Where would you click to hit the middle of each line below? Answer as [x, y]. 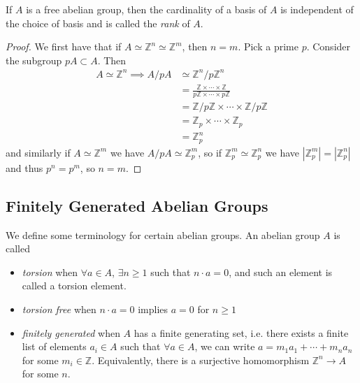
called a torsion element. [74, 286]
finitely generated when [71, 332]
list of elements [54, 346]
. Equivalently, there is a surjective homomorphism [201, 360]
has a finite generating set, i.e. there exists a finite [241, 332]
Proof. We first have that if [64, 46]
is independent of [317, 9]
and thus [24, 167]
